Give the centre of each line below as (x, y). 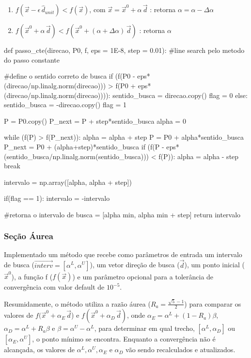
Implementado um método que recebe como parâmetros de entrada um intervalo (123, 254)
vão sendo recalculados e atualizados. (180, 350)
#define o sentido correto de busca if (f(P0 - (70, 76)
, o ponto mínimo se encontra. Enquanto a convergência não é (124, 339)
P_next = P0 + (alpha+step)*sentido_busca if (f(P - (84, 146)
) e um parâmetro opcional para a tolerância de (143, 276)
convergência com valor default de (54, 287)
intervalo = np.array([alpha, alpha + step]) (68, 182)
